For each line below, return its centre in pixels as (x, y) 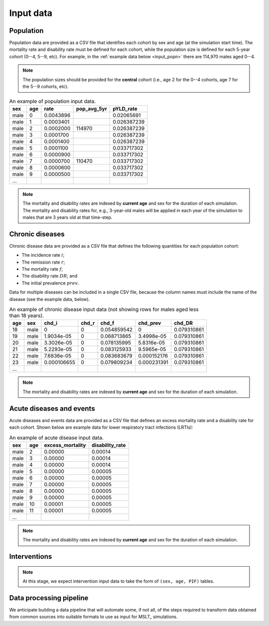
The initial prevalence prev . (50, 283)
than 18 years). (27, 315)
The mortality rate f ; (42, 269)
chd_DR (184, 323)
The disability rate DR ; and (49, 276)
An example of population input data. (53, 101)
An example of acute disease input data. (57, 438)
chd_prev (149, 323)
